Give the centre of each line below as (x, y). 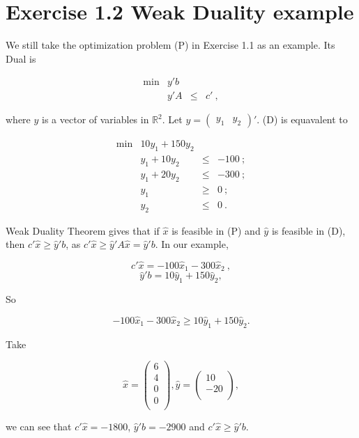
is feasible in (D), (308, 230)
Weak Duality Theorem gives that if (83, 230)
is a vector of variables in (96, 119)
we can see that (39, 426)
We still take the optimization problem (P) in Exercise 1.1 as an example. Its (170, 45)
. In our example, (192, 244)
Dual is (21, 58)
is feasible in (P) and (216, 230)
